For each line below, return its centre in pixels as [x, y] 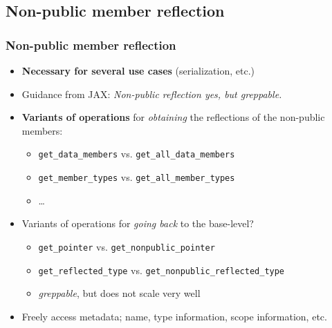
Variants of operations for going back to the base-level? [138, 223]
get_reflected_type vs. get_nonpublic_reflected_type [162, 270]
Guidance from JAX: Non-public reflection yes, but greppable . [152, 94]
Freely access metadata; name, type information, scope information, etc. [174, 316]
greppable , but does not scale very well [119, 293]
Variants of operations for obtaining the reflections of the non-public [173, 117]
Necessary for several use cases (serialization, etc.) [138, 70]
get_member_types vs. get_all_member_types [137, 177]
